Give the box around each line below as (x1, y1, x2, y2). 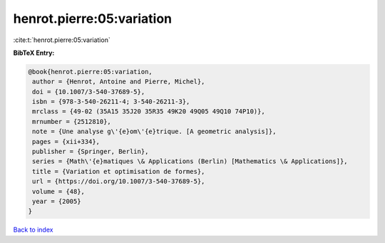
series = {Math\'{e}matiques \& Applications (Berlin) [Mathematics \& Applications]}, (32, 157, 349, 165)
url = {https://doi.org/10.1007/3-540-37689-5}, (32, 177, 205, 185)
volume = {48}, (32, 187, 86, 195)
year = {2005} (32, 197, 81, 205)
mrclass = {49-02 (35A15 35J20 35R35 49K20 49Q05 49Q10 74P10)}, (32, 108, 265, 115)
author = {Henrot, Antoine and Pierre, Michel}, (32, 78, 205, 86)
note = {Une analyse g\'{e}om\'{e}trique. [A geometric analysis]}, (32, 128, 277, 135)
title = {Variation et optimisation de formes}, (32, 167, 205, 175)
